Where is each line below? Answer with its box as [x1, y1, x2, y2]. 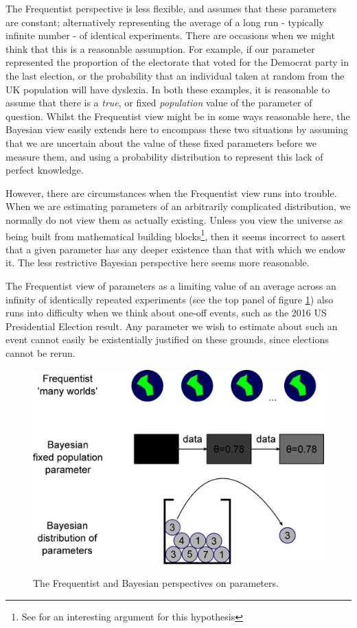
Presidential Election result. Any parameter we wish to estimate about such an [5, 318, 338, 333]
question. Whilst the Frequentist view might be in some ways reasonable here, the [5, 108, 350, 123]
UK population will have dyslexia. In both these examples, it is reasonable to [5, 82, 330, 96]
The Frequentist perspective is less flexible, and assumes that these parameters [5, 1, 337, 15]
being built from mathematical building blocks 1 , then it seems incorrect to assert [5, 226, 346, 243]
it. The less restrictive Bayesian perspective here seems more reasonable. [5, 255, 310, 270]
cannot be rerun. [5, 345, 76, 360]
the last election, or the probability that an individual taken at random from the [5, 68, 345, 82]
